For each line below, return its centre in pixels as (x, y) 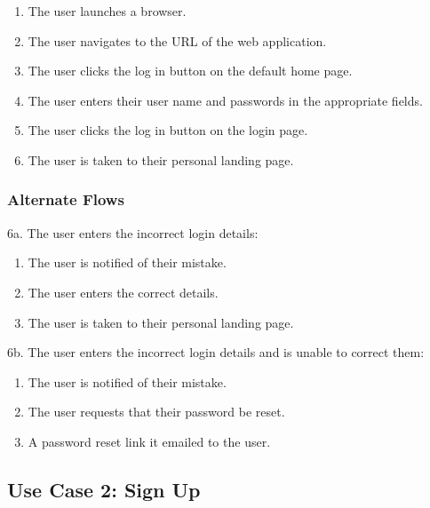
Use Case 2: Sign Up (104, 489)
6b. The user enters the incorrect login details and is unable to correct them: (216, 352)
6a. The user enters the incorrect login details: (133, 232)
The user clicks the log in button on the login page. (168, 130)
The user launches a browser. (107, 11)
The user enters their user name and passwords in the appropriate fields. (225, 100)
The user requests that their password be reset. (156, 412)
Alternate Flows (66, 199)
